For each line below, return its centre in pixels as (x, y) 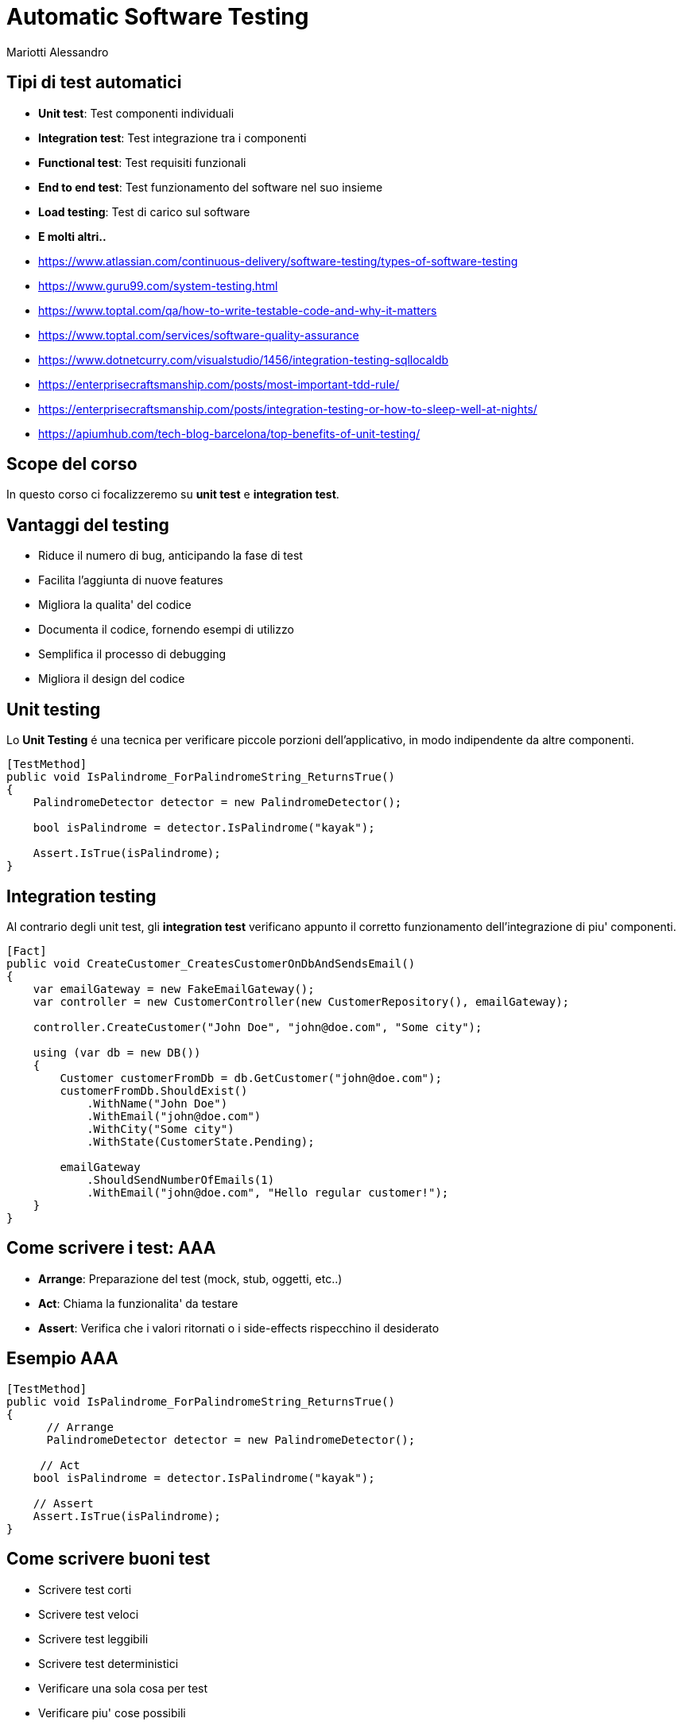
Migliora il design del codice (112, 679)
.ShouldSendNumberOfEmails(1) (181, 1179)
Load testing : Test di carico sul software (144, 211)
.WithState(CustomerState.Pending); (201, 1141)
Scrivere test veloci (89, 1614)
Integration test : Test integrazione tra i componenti (172, 138)
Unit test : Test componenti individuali (136, 113)
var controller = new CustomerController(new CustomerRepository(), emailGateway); (301, 1001)
